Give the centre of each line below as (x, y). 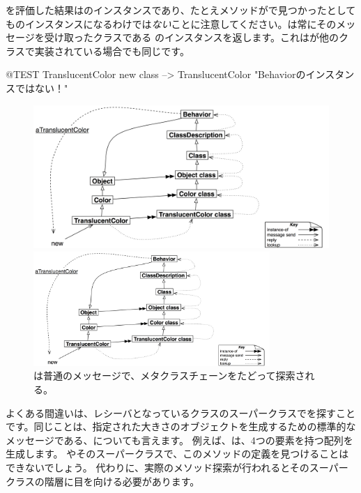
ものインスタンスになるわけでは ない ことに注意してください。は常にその (171, 23)
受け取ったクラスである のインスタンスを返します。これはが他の (191, 37)
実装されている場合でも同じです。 (112, 51)
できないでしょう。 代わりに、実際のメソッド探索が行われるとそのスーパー (177, 467)
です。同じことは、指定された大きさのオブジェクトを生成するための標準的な (181, 426)
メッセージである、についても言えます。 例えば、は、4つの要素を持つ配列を (179, 440)
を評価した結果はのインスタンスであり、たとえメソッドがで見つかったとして (181, 10)
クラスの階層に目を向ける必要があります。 (103, 481)
